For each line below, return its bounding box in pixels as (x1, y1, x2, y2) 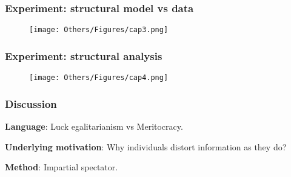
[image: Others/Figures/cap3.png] (29, 25, 169, 35)
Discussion (5, 96, 57, 111)
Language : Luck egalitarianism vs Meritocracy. (5, 119, 183, 132)
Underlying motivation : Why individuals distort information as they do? (5, 140, 287, 153)
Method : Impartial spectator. (5, 161, 118, 173)
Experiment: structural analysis (5, 48, 162, 63)
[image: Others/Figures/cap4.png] (29, 73, 169, 82)
